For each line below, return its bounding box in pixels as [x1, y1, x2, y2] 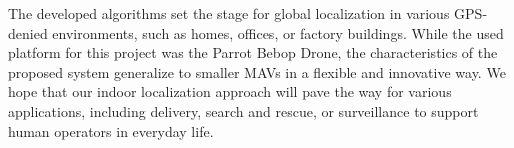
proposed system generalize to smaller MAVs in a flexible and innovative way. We [8, 61, 506, 82]
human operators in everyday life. [8, 120, 214, 141]
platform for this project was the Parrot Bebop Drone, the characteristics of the [8, 42, 498, 63]
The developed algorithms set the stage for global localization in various [8, 3, 450, 23]
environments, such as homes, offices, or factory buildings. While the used [52, 22, 504, 43]
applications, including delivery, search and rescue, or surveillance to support [8, 100, 479, 121]
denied [8, 22, 48, 43]
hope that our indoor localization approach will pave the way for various [8, 81, 452, 102]
